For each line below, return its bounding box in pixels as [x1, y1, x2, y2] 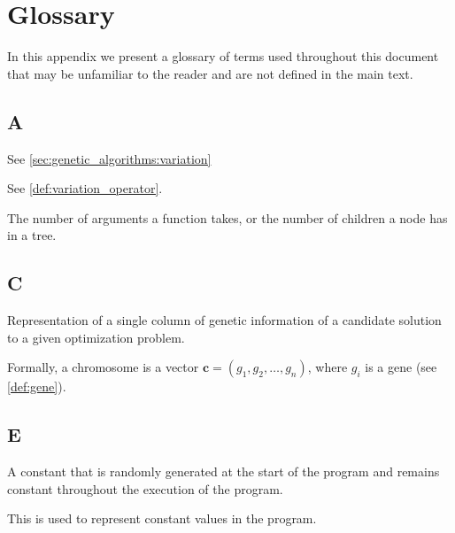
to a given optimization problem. [7, 328, 185, 346]
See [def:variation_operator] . [7, 179, 163, 197]
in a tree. [7, 226, 57, 244]
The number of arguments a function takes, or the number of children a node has [7, 208, 448, 227]
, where [307, 358, 348, 376]
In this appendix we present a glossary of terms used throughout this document [7, 47, 439, 66]
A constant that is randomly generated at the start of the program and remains [7, 462, 440, 481]
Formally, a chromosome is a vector [7, 358, 199, 376]
